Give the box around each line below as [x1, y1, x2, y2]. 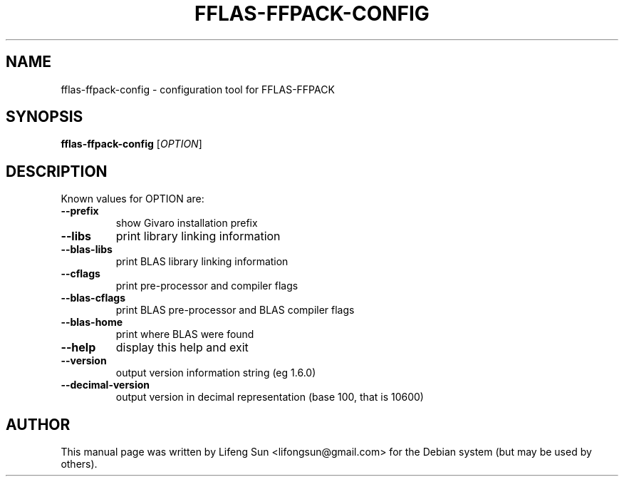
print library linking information [115, 229, 281, 244]
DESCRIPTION [6, 162, 108, 180]
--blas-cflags [61, 292, 126, 304]
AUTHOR [6, 415, 71, 434]
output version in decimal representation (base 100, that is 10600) [115, 391, 424, 404]
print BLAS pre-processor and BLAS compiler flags [115, 304, 355, 317]
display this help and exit [115, 340, 249, 355]
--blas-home [61, 316, 123, 329]
